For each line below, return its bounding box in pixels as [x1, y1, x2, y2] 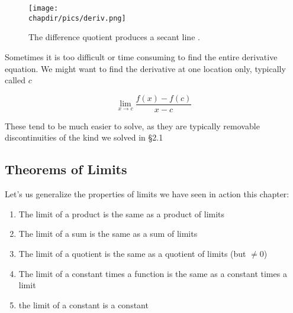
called [5, 74, 25, 86]
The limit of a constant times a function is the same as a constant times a [18, 267, 287, 279]
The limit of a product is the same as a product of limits [18, 207, 225, 220]
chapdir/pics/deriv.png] [28, 14, 126, 22]
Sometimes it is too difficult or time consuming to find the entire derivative [5, 50, 278, 63]
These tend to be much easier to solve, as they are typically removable [5, 119, 260, 132]
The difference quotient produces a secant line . [28, 31, 200, 43]
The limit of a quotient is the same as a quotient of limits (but [18, 247, 246, 259]
